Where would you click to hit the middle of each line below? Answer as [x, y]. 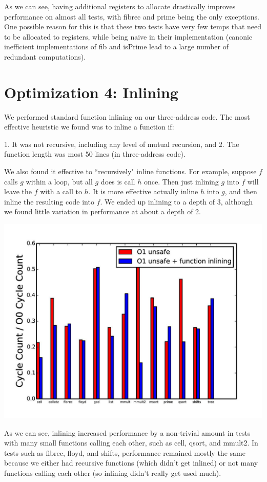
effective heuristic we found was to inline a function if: [89, 127]
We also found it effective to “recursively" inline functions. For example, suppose [130, 171]
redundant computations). [45, 56]
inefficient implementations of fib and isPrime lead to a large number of [116, 47]
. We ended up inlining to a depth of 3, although [177, 201]
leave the [18, 191]
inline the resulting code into [49, 201]
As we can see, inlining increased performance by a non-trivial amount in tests [127, 432]
